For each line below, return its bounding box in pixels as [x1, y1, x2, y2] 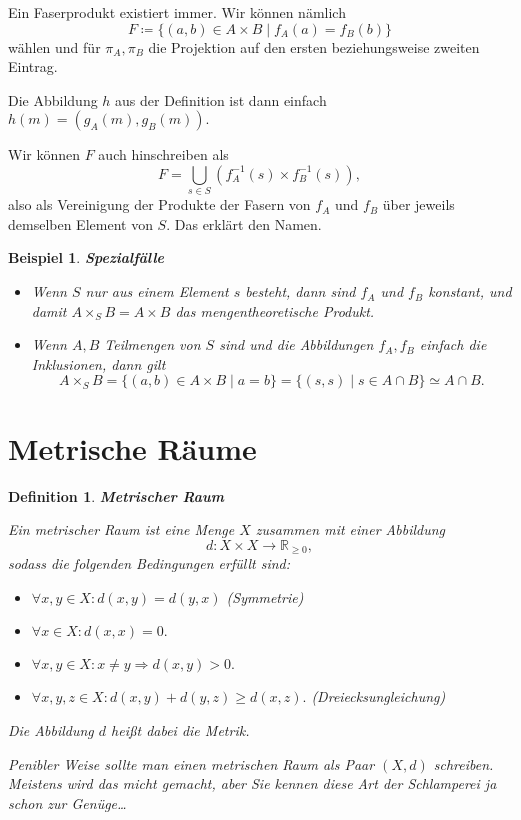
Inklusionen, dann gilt [31, 353, 166, 374]
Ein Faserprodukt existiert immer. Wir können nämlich [8, 2, 346, 22]
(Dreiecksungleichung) [311, 686, 446, 707]
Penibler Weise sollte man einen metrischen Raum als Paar [8, 753, 375, 774]
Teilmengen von [104, 334, 201, 355]
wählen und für [8, 36, 101, 57]
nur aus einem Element [85, 281, 229, 302]
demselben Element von [8, 213, 153, 234]
